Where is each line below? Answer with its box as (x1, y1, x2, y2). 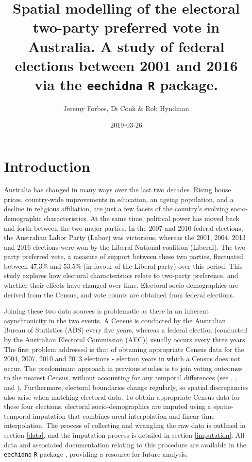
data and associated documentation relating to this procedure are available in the (4, 439, 246, 449)
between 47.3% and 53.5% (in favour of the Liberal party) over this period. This (4, 260, 243, 271)
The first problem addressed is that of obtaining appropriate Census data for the (4, 344, 244, 354)
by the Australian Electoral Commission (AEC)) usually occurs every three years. (4, 334, 247, 345)
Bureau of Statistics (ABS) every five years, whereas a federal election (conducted (4, 325, 247, 335)
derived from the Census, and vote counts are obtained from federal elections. (4, 289, 235, 299)
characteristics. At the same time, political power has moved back (44, 213, 239, 223)
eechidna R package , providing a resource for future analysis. (4, 449, 188, 459)
